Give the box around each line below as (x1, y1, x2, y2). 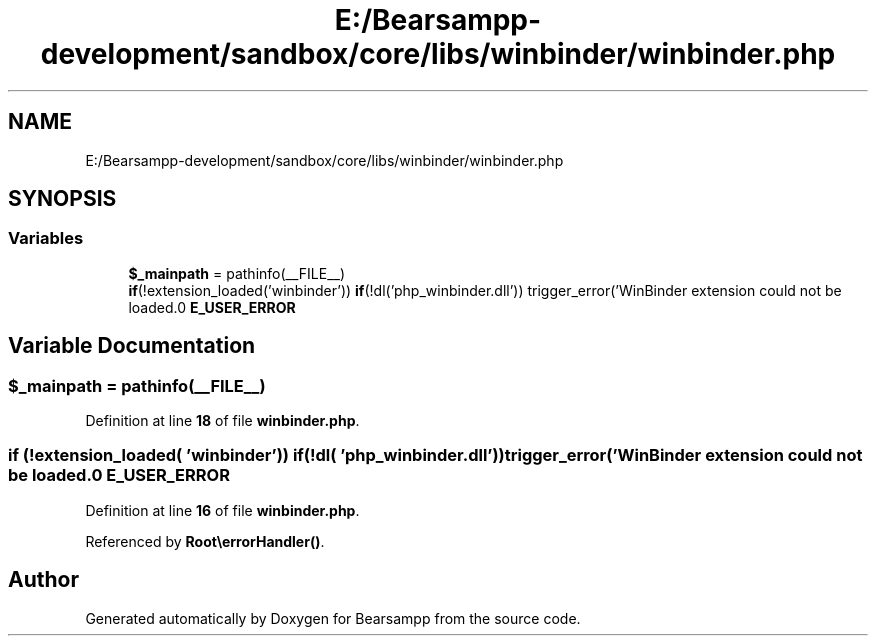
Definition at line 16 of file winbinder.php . (85, 501, 360, 519)
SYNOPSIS (8, 186, 117, 212)
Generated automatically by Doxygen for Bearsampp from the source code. (85, 609, 581, 627)
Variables (8, 228, 84, 249)
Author (8, 567, 79, 593)
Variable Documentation (8, 333, 256, 359)
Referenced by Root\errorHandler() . (85, 532, 325, 550)
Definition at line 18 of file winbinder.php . (85, 412, 360, 430)
